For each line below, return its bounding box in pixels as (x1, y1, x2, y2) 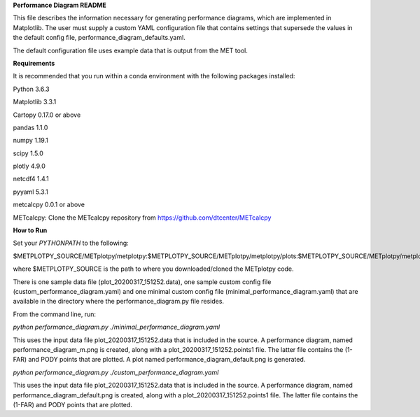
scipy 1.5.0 (13, 149, 43, 157)
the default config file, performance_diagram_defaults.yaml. (13, 34, 185, 42)
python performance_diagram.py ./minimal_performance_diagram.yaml (13, 323, 220, 332)
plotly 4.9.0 (13, 162, 45, 171)
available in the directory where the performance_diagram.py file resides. (13, 297, 224, 306)
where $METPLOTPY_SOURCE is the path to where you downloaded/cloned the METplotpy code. (13, 264, 294, 273)
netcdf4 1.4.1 (13, 175, 49, 183)
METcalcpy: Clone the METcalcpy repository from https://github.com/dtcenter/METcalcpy (13, 213, 272, 222)
